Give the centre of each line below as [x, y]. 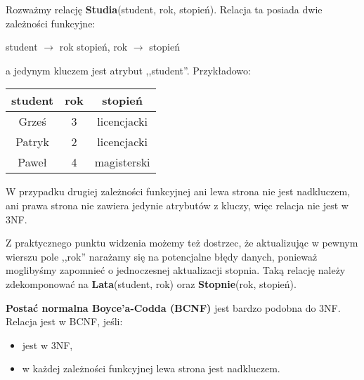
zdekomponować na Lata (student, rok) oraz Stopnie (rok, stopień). [151, 283]
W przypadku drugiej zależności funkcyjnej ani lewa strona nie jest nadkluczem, [178, 191]
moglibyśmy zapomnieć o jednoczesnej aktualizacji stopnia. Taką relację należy [176, 270]
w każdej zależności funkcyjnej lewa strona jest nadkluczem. [151, 368]
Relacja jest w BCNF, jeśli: [64, 321]
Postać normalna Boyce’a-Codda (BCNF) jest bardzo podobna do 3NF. [173, 307]
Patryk [32, 142]
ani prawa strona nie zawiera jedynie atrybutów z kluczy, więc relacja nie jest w [177, 205]
